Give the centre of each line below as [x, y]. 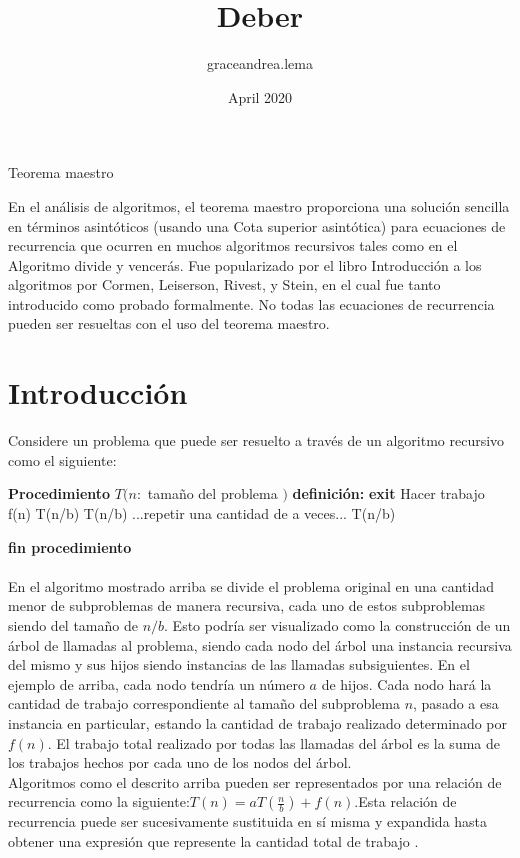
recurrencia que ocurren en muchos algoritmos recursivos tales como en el [233, 245]
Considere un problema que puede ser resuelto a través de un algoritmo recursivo [256, 440]
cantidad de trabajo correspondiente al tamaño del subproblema [204, 703]
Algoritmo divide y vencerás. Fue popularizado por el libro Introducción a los [245, 264]
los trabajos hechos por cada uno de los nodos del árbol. [180, 762]
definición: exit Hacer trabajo [388, 493]
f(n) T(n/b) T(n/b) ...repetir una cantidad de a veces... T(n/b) [202, 512]
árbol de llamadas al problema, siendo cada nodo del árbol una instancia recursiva [260, 644]
